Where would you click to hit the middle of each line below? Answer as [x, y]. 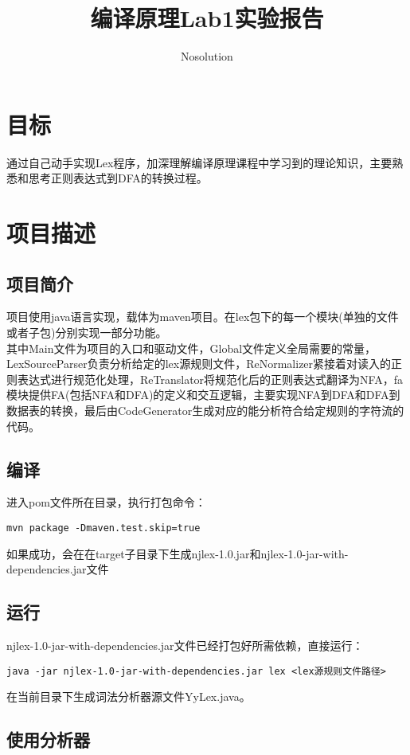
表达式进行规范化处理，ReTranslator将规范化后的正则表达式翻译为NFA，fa [210, 379]
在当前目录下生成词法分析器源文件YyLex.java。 [129, 696]
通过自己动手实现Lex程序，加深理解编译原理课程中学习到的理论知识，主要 [199, 162]
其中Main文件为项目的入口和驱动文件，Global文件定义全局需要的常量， [191, 348]
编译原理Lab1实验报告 [207, 18]
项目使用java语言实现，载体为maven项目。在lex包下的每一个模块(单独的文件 [203, 317]
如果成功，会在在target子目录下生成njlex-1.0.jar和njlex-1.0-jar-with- [178, 553]
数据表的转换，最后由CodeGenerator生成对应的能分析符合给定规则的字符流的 [205, 410]
